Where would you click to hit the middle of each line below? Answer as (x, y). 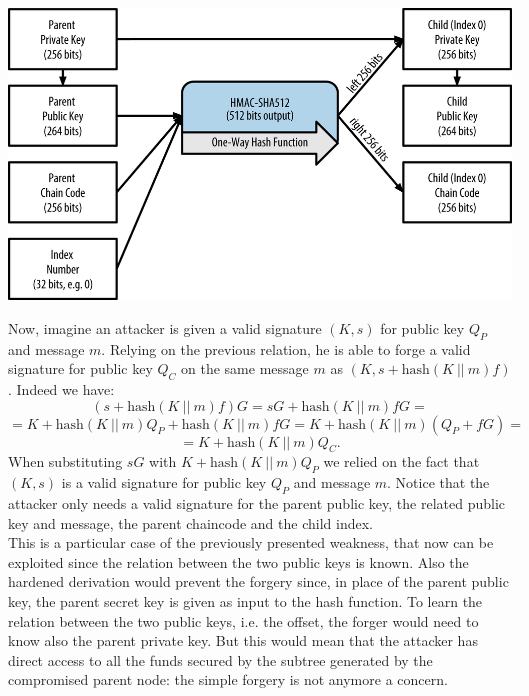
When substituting (65, 461)
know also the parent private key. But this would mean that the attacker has (243, 640)
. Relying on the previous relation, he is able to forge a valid (286, 348)
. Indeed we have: (61, 389)
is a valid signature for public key (164, 482)
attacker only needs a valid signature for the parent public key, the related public (256, 503)
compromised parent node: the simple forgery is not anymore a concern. (228, 679)
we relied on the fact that (401, 461)
